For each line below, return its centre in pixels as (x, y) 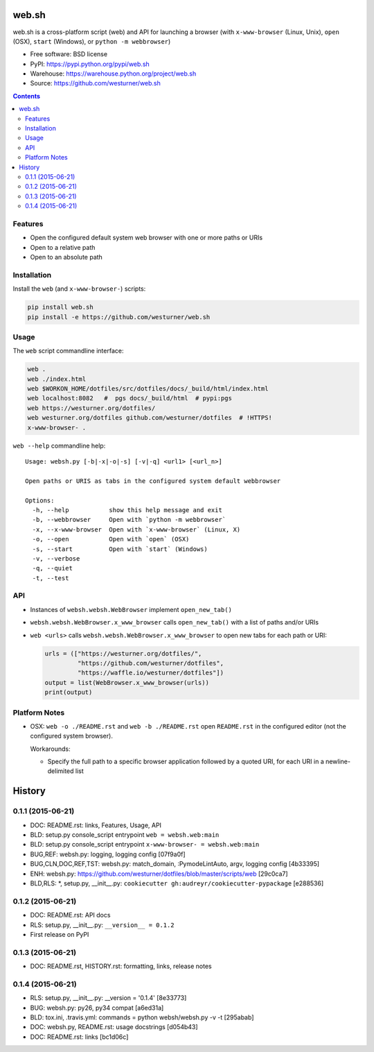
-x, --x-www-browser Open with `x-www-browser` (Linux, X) (136, 529)
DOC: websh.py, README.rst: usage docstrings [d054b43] (114, 1027)
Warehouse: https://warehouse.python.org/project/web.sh (113, 74)
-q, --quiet (52, 568)
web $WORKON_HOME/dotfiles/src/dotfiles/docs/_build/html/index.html (148, 389)
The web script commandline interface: (68, 351)
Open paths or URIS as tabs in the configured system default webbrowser (153, 481)
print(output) (69, 693)
